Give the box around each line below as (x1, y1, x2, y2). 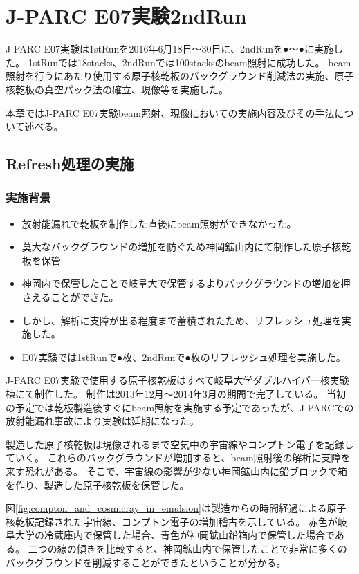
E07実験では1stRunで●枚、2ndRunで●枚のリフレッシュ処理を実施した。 (21, 349, 346, 364)
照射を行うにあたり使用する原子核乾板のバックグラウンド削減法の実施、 (6, 68, 335, 83)
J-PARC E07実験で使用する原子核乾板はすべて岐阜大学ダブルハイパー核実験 (6, 373, 349, 387)
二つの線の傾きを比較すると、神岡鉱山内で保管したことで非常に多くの (28, 541, 347, 555)
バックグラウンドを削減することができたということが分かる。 (6, 555, 286, 569)
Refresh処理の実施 (6, 153, 134, 174)
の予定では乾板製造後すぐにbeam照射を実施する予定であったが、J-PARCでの (6, 400, 354, 414)
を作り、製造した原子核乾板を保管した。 (6, 477, 190, 492)
